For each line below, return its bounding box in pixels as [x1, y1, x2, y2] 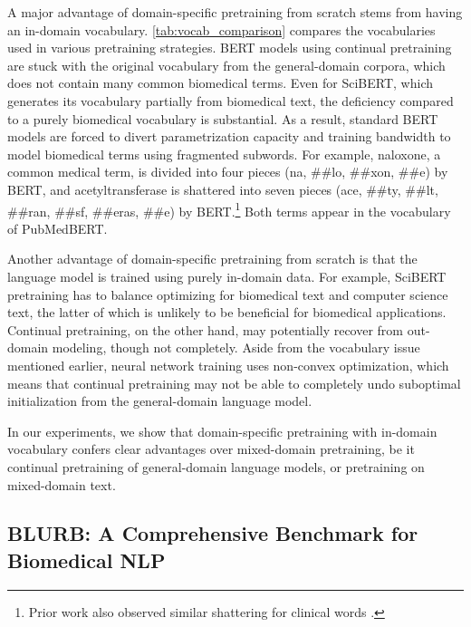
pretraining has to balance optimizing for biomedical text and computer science [7, 285, 448, 304]
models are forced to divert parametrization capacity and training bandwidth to [7, 127, 451, 146]
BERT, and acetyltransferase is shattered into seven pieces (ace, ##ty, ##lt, [7, 179, 438, 198]
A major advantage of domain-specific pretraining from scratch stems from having [7, 3, 463, 21]
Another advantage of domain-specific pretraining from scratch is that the [7, 249, 418, 268]
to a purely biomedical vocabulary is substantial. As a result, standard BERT [7, 109, 438, 128]
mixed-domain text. [7, 475, 116, 494]
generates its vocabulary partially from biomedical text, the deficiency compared [7, 91, 454, 110]
